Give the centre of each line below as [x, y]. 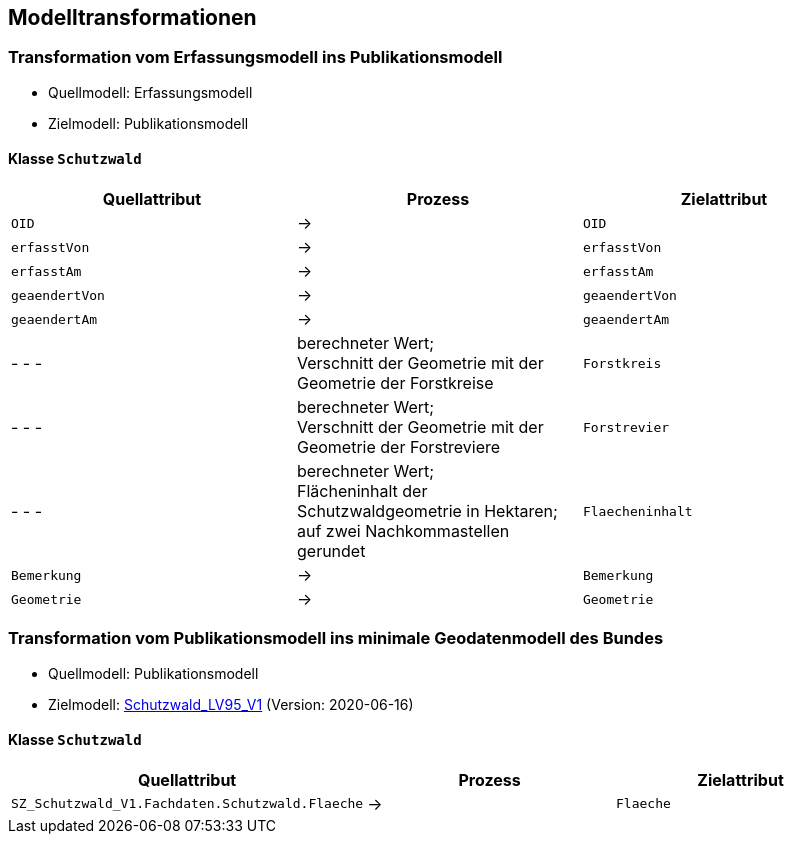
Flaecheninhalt [637, 511]
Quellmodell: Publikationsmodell [153, 673]
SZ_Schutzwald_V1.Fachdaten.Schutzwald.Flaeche [187, 804]
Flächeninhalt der [362, 491]
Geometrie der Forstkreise [395, 383]
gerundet [331, 551]
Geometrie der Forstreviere [398, 447]
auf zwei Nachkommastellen [403, 531]
